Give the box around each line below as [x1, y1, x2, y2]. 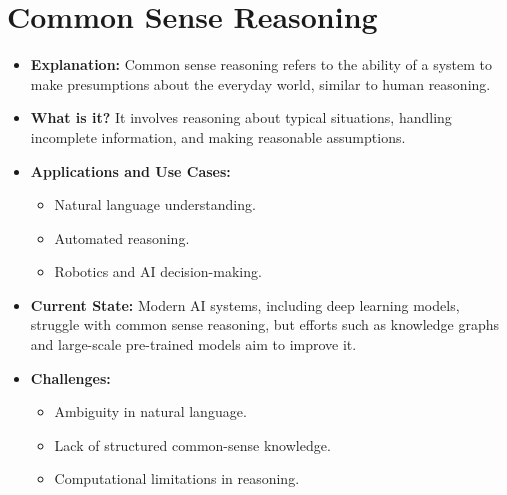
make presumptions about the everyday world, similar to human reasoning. [30, 73, 491, 94]
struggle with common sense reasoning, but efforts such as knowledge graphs [30, 314, 499, 335]
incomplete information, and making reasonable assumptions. [30, 126, 406, 147]
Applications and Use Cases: [30, 160, 231, 181]
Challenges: [30, 367, 111, 388]
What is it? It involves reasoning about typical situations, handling [30, 107, 452, 128]
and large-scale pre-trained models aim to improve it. [30, 334, 357, 355]
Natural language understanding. [54, 194, 256, 215]
